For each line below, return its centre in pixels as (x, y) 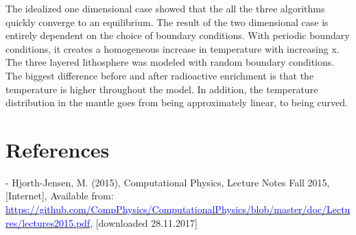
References (58, 149)
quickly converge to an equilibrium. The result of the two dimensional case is (167, 22)
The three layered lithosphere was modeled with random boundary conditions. (170, 62)
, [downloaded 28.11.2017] (144, 222)
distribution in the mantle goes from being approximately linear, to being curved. (177, 102)
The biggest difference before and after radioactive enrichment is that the (160, 75)
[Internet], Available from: (60, 196)
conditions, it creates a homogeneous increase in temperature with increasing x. (173, 48)
